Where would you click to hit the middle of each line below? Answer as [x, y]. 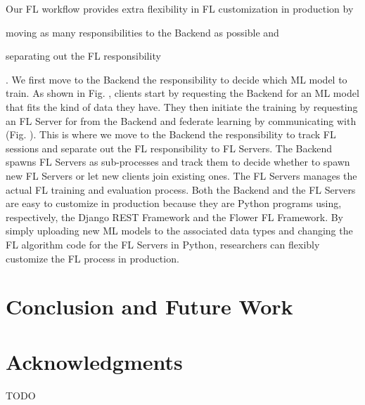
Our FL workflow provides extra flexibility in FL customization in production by [180, 8]
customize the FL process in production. [92, 258]
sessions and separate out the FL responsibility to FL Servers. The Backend [169, 148]
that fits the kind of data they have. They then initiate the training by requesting [182, 106]
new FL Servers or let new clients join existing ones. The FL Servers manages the [181, 175]
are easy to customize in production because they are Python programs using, [174, 203]
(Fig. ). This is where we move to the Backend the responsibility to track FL [171, 134]
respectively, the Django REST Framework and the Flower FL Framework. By [175, 217]
